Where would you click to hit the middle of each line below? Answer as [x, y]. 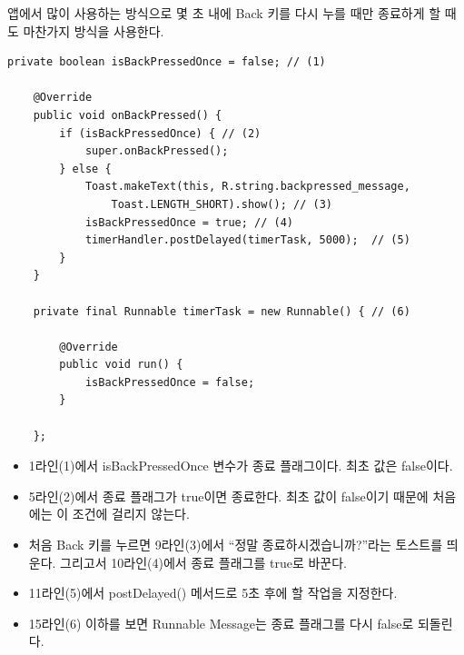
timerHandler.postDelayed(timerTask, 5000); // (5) [247, 240]
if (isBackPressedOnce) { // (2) [160, 133]
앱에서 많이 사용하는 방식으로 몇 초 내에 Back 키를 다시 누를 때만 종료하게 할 [224, 13]
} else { [85, 169]
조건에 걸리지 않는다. [131, 514]
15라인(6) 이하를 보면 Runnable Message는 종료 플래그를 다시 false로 [221, 623]
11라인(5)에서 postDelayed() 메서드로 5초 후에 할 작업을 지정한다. [213, 593]
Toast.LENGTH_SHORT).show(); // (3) [222, 204]
